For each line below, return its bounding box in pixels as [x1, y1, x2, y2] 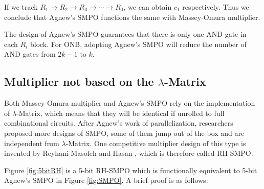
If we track [4, 2, 38, 12]
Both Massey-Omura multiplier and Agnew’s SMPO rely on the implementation [4, 98, 255, 108]
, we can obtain [123, 2, 172, 12]
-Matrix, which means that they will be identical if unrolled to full [16, 107, 225, 118]
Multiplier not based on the [4, 74, 154, 89]
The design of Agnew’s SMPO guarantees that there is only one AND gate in [4, 29, 247, 39]
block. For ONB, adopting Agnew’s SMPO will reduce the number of [30, 38, 247, 49]
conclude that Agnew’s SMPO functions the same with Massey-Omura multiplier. [4, 11, 260, 22]
